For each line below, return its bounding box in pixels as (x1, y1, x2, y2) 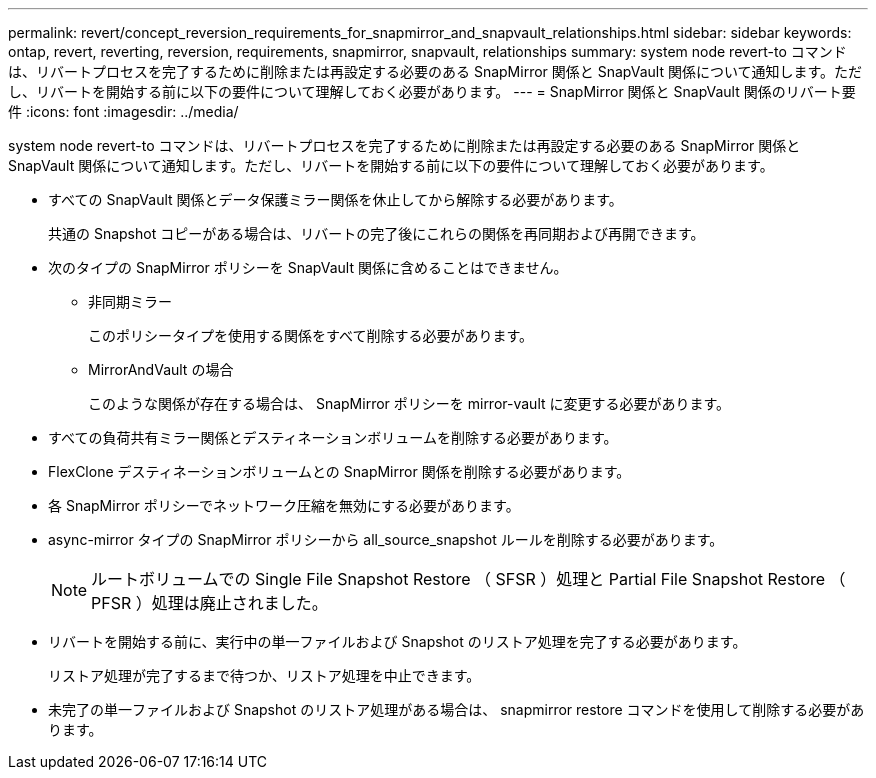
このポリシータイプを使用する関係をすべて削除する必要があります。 (88, 327, 534, 344)
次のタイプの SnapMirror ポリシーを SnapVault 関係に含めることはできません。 (48, 259, 568, 276)
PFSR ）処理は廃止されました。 (91, 593, 328, 613)
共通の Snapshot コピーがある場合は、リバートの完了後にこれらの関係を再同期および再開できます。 (48, 225, 705, 242)
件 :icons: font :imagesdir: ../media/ (8, 103, 239, 120)
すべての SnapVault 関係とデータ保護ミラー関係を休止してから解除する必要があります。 (48, 191, 623, 208)
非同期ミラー (88, 293, 172, 310)
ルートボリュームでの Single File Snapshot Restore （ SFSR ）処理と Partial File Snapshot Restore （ (91, 569, 846, 589)
